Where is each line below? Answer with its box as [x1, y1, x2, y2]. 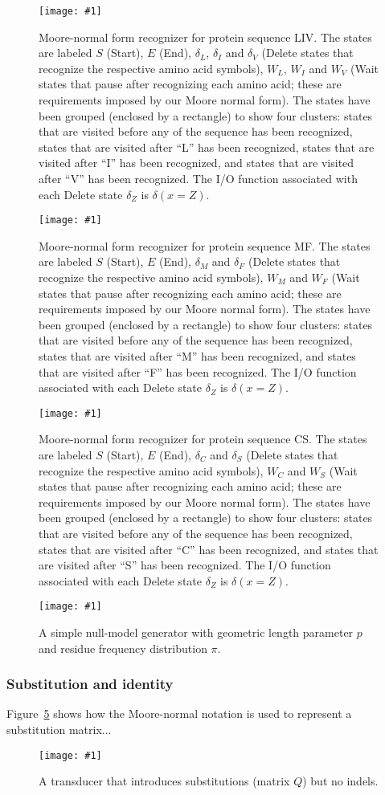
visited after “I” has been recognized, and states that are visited [39, 154, 354, 171]
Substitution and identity [6, 674, 174, 694]
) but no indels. [302, 773, 379, 789]
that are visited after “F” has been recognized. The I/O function [39, 363, 357, 380]
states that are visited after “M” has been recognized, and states [39, 348, 356, 364]
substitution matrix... [6, 721, 112, 738]
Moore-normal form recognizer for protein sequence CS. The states [39, 430, 367, 447]
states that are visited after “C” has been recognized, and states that [39, 540, 379, 557]
